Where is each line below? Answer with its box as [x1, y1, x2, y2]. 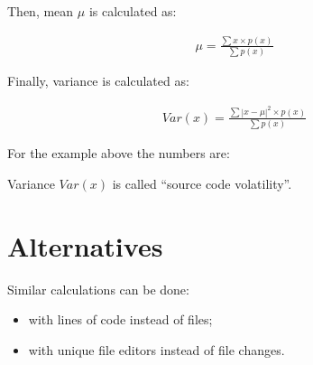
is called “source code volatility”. [112, 173, 292, 192]
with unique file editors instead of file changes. [28, 340, 285, 359]
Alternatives [7, 227, 163, 264]
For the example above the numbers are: [7, 144, 230, 163]
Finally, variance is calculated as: [7, 71, 189, 90]
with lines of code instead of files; [28, 310, 213, 329]
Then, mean [7, 2, 74, 20]
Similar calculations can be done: [7, 279, 189, 298]
